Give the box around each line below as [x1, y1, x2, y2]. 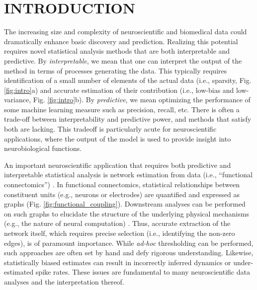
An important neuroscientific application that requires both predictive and [4, 159, 231, 170]
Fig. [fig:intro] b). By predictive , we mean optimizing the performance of [33, 94, 251, 105]
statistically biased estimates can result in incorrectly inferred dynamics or [4, 257, 231, 267]
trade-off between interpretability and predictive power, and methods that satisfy [4, 114, 252, 124]
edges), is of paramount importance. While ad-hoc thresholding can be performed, [4, 237, 254, 248]
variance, [4, 94, 31, 105]
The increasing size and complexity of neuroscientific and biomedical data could [4, 26, 247, 37]
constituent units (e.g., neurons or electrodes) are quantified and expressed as [4, 189, 240, 199]
